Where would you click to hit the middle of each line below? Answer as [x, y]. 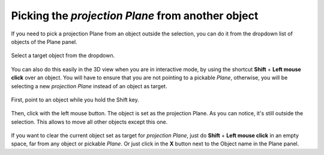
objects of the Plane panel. [44, 41]
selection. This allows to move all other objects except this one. [89, 122]
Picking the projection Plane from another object [135, 16]
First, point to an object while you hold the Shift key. [75, 100]
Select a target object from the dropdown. [63, 56]
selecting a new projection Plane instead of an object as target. [89, 86]
